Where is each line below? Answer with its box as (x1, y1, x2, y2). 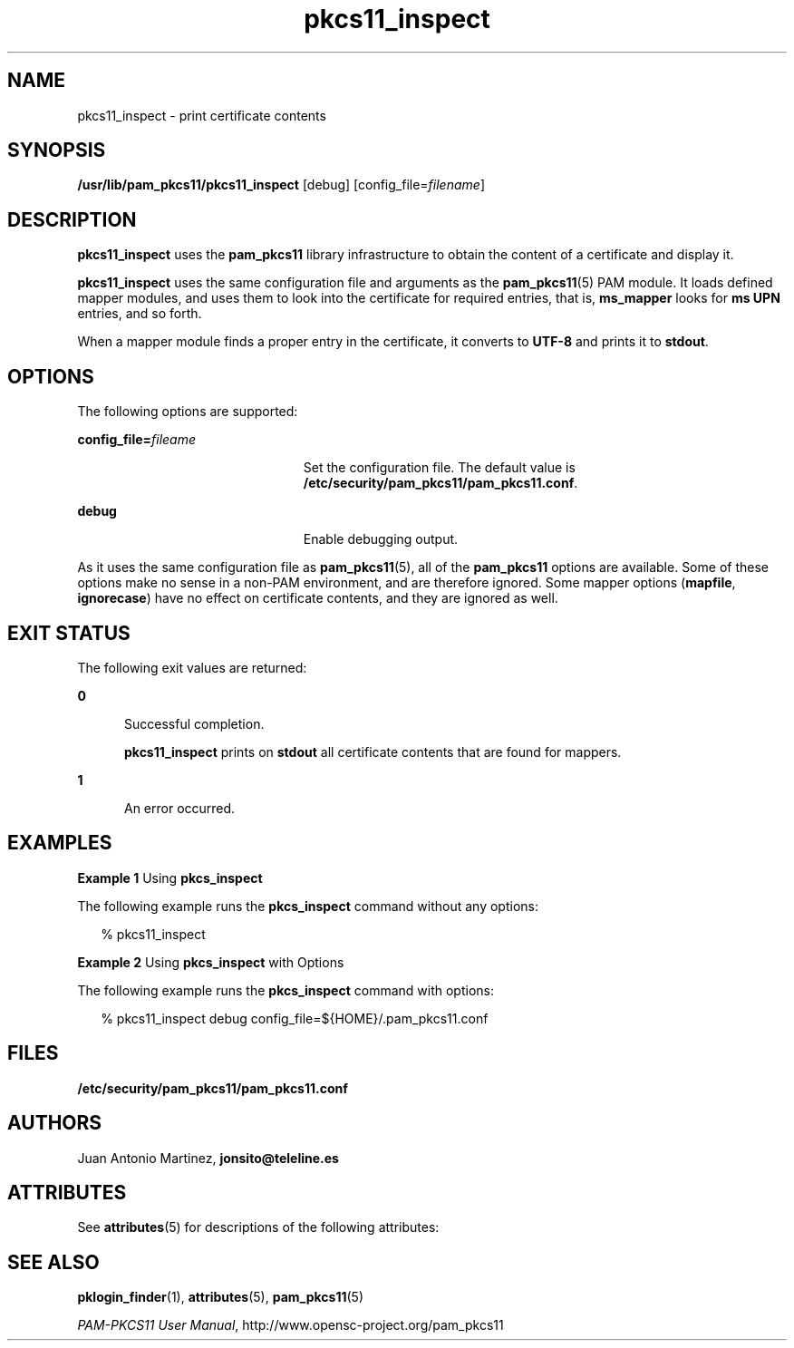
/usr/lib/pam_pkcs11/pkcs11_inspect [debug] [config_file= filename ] (77, 177, 485, 193)
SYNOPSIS (7, 139, 106, 162)
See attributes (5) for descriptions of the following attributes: (77, 1219, 440, 1236)
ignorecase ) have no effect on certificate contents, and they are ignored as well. (77, 590, 558, 606)
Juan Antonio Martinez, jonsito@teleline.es (77, 1149, 339, 1166)
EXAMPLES (7, 831, 112, 855)
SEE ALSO (7, 1250, 100, 1274)
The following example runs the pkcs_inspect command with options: (77, 982, 494, 998)
